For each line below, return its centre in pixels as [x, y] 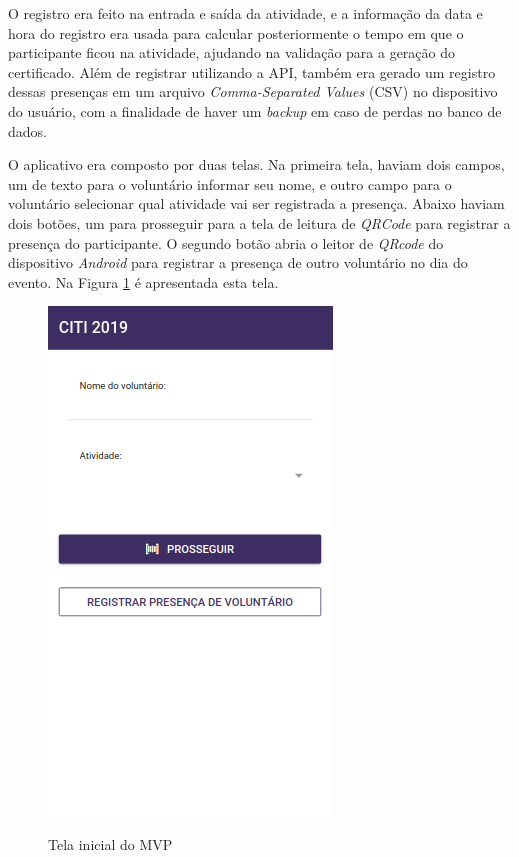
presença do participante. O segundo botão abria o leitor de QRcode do [226, 242]
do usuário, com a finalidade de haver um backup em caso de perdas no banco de [255, 110]
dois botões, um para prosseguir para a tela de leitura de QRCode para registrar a [259, 222]
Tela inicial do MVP [110, 843]
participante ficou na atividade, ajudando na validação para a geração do [232, 52]
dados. [27, 130]
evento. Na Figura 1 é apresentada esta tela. [143, 281]
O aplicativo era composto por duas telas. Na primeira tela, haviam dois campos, [256, 164]
